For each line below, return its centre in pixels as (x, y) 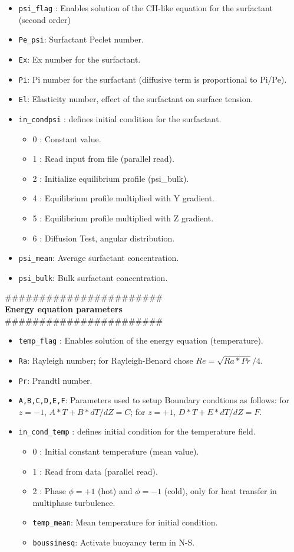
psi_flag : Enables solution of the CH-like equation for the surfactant (146, 8)
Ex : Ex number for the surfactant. (80, 59)
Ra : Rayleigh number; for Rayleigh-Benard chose (106, 360)
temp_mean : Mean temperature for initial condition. (125, 522)
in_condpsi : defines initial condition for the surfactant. (120, 118)
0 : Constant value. (67, 138)
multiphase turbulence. (74, 502)
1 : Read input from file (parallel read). (103, 159)
